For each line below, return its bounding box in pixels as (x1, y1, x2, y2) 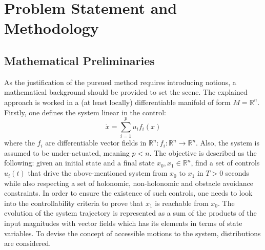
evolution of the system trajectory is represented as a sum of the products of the (4, 207, 257, 218)
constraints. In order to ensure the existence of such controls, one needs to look (4, 187, 253, 198)
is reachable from (155, 197, 209, 208)
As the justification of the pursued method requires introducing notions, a (4, 76, 236, 87)
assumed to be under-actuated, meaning (4, 147, 130, 158)
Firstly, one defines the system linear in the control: (4, 107, 167, 117)
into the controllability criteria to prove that (4, 197, 144, 208)
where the (4, 137, 35, 148)
